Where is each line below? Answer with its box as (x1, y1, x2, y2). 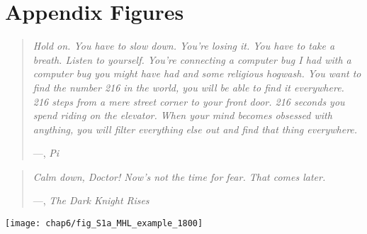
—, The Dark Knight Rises (33, 193, 149, 208)
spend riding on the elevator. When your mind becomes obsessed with (33, 108, 332, 123)
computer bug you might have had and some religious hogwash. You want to (33, 66, 361, 81)
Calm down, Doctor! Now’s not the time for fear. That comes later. (33, 169, 326, 184)
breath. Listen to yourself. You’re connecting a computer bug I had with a (33, 52, 351, 67)
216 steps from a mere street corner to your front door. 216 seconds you (33, 94, 345, 108)
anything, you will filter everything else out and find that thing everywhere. (33, 121, 358, 136)
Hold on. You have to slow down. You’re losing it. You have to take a (33, 38, 335, 53)
